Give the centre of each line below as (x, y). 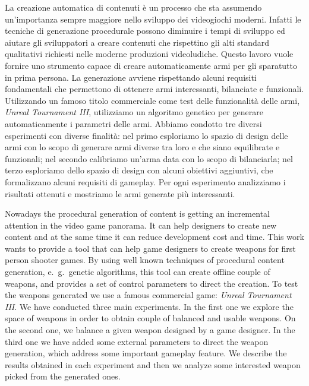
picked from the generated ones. (63, 376)
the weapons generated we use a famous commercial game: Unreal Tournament (148, 295)
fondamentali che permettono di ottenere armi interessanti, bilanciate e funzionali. (154, 89)
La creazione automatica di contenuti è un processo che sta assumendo (133, 7)
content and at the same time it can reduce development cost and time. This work (154, 237)
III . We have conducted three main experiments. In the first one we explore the (149, 306)
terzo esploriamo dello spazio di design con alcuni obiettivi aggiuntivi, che (139, 170)
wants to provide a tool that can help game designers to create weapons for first (150, 248)
